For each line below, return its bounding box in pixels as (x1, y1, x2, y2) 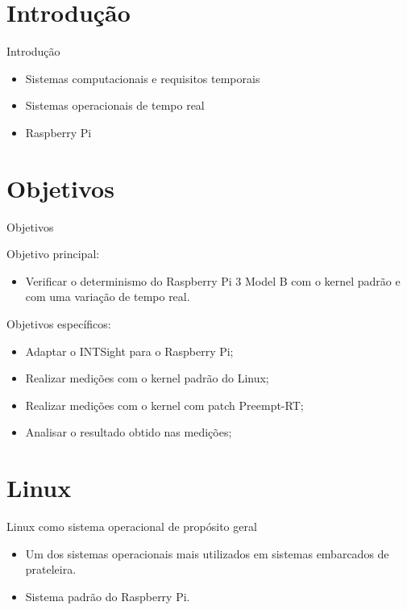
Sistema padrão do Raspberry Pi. (25, 587, 190, 604)
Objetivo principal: (6, 245, 100, 262)
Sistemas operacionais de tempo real (25, 97, 205, 114)
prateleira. (25, 561, 77, 578)
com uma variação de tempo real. (25, 288, 190, 305)
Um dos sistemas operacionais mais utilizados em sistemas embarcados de (25, 545, 389, 562)
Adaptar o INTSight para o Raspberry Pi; (25, 342, 234, 359)
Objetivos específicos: (6, 315, 111, 332)
